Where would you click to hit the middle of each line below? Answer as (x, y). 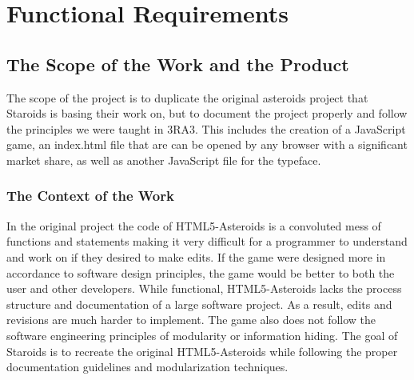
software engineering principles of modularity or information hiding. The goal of (202, 335)
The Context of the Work (90, 196)
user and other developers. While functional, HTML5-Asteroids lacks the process (204, 288)
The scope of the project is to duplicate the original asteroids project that (187, 97)
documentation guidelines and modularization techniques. (147, 367)
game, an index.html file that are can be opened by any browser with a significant (207, 144)
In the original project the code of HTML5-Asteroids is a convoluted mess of (194, 225)
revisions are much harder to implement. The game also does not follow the (191, 320)
